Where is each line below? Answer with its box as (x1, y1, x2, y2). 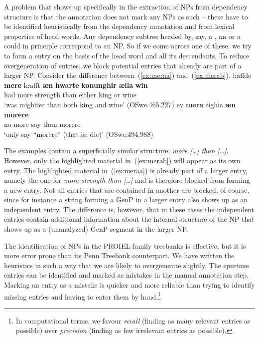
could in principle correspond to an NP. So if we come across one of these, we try (4, 40, 252, 51)
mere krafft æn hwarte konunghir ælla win (4, 79, 148, 90)
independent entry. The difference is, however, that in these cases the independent (4, 204, 255, 214)
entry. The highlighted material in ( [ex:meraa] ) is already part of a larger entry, (4, 165, 248, 175)
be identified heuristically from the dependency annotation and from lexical (4, 21, 235, 31)
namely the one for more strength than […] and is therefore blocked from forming (4, 175, 250, 185)
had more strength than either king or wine (4, 89, 136, 100)
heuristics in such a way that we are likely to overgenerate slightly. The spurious (4, 260, 249, 270)
